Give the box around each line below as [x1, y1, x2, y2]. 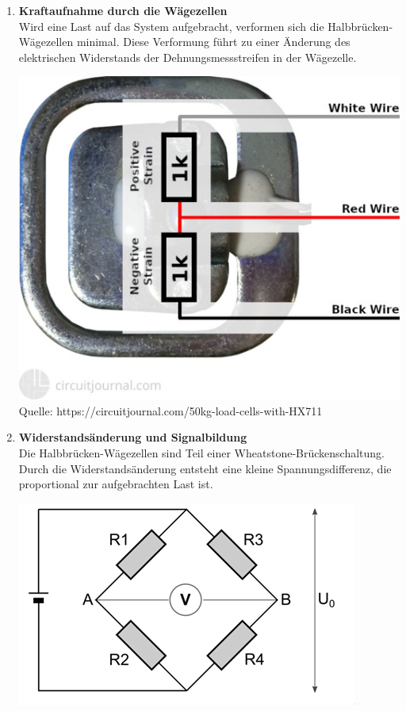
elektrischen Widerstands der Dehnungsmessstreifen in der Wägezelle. [18, 48, 357, 65]
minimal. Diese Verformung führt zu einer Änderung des [76, 33, 350, 50]
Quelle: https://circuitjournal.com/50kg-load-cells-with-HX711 [18, 402, 323, 419]
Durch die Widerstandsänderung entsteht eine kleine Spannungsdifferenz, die [18, 460, 392, 476]
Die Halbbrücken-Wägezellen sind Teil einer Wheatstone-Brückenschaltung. [18, 445, 385, 461]
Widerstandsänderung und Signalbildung [18, 429, 247, 445]
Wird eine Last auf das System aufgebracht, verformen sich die [18, 17, 324, 34]
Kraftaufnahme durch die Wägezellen [18, 2, 228, 18]
